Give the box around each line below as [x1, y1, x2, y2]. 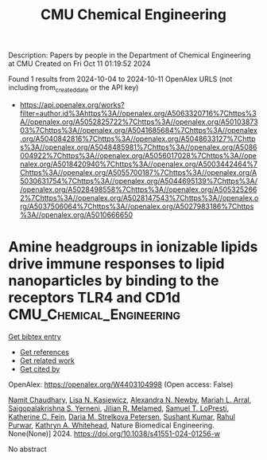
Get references [19, 347, 70, 357]
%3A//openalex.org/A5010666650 [19, 209, 133, 220]
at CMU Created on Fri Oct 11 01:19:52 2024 [8, 59, 151, 68]
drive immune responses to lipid [8, 255, 225, 273]
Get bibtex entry [8, 332, 61, 341]
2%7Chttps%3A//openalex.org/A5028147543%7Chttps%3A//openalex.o [19, 193, 259, 202]
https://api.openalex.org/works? [19, 99, 125, 109]
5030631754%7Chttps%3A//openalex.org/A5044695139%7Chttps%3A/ [19, 176, 258, 185]
